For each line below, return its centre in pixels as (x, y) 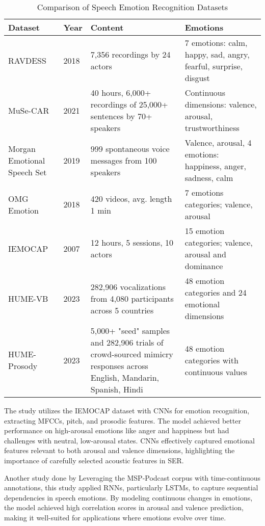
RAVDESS (27, 60)
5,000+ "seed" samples (130, 331)
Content (107, 27)
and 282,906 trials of (127, 342)
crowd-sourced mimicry (132, 354)
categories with (211, 360)
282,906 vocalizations (128, 286)
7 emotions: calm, (216, 43)
